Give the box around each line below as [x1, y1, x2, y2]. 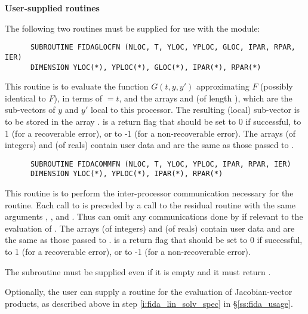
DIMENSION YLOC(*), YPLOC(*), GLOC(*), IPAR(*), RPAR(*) [30, 63, 261, 72]
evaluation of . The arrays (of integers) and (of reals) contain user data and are [5, 221, 295, 234]
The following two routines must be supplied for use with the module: [5, 21, 260, 34]
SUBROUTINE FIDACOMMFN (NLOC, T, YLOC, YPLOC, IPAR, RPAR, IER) [30, 159, 291, 168]
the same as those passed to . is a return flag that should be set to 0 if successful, [5, 233, 303, 246]
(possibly [260, 80, 293, 93]
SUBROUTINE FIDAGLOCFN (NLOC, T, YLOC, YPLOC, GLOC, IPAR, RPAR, [30, 43, 295, 52]
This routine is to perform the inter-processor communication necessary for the [5, 187, 294, 199]
